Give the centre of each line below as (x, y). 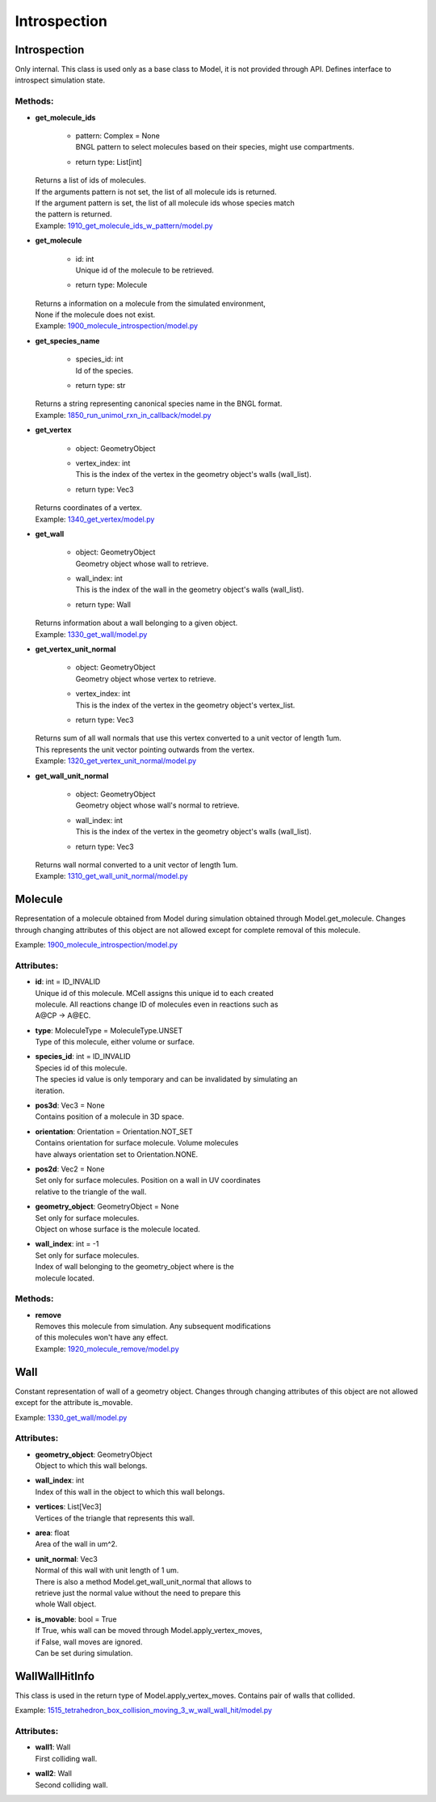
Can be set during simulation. (84, 1652)
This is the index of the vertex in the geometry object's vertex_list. (185, 705)
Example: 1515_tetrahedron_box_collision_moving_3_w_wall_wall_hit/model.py (143, 1711)
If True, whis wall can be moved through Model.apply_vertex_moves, (149, 1631)
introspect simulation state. (60, 80)
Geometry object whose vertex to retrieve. (146, 678)
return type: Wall (103, 604)
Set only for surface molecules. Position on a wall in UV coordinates (148, 1180)
